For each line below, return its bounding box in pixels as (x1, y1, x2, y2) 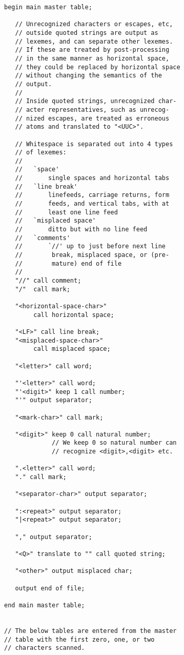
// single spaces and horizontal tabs (15, 174, 170, 182)
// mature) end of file (15, 260, 122, 267)
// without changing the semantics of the (15, 72, 162, 80)
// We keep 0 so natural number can (52, 439, 177, 447)
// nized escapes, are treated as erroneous (15, 114, 170, 122)
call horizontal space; (33, 311, 114, 319)
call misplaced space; (33, 345, 111, 353)
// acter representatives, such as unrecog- (15, 106, 170, 113)
